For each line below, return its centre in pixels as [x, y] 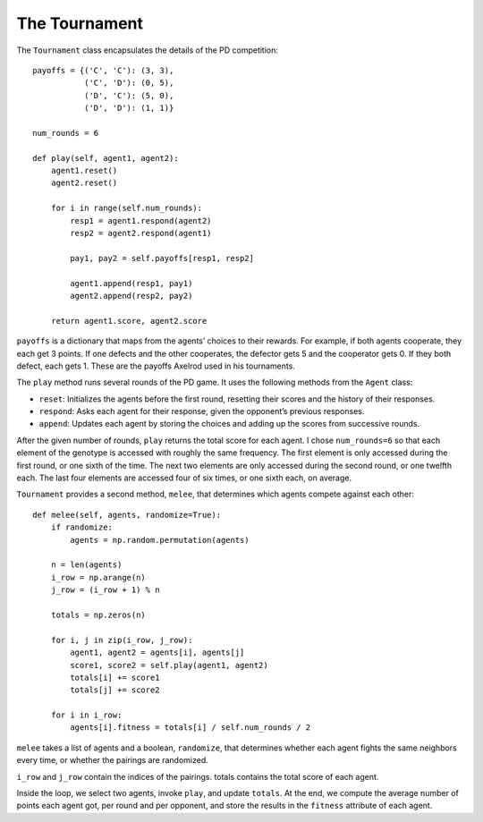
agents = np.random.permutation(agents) [160, 540]
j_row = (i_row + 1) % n [105, 590]
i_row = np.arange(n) [98, 577]
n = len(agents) [86, 565]
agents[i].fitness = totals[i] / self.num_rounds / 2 [191, 728]
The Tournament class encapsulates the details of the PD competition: [148, 50]
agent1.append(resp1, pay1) [131, 283]
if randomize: [82, 527]
